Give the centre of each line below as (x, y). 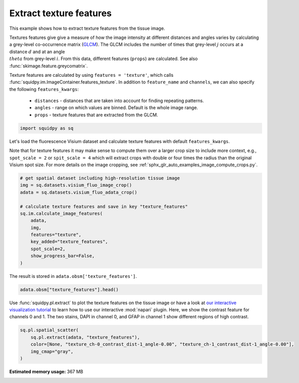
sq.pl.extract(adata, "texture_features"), (85, 337)
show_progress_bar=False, (63, 256)
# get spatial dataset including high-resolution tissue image (100, 178)
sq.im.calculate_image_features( (61, 213)
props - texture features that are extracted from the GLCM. (96, 115)
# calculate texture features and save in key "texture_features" (104, 206)
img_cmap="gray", (52, 351)
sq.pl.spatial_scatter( (49, 330)
